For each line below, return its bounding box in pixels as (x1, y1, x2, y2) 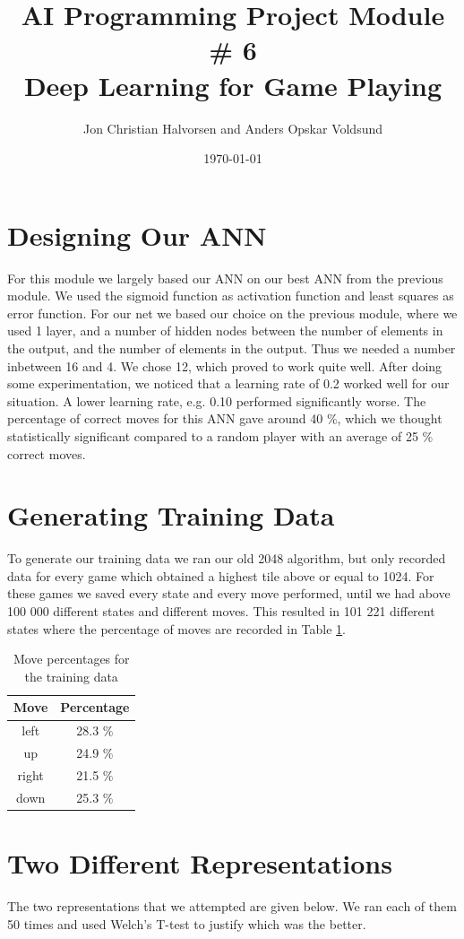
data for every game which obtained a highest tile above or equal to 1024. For (7, 566, 434, 585)
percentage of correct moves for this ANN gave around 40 (7, 409, 323, 428)
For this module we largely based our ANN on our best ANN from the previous (7, 268, 443, 287)
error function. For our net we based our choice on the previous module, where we (7, 303, 458, 322)
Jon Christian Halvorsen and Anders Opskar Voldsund (82, 118, 383, 137)
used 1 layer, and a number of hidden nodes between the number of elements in (7, 321, 443, 340)
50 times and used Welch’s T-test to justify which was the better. (7, 914, 366, 933)
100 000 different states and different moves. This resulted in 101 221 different (7, 602, 435, 621)
